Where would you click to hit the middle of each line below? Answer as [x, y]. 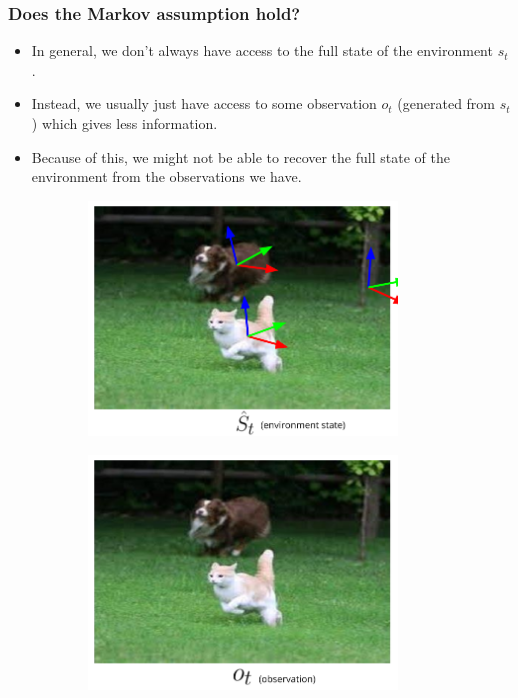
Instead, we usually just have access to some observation [204, 103]
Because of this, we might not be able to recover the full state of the [240, 156]
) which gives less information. [124, 123]
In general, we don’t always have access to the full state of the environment [262, 50]
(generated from [446, 103]
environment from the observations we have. [166, 176]
